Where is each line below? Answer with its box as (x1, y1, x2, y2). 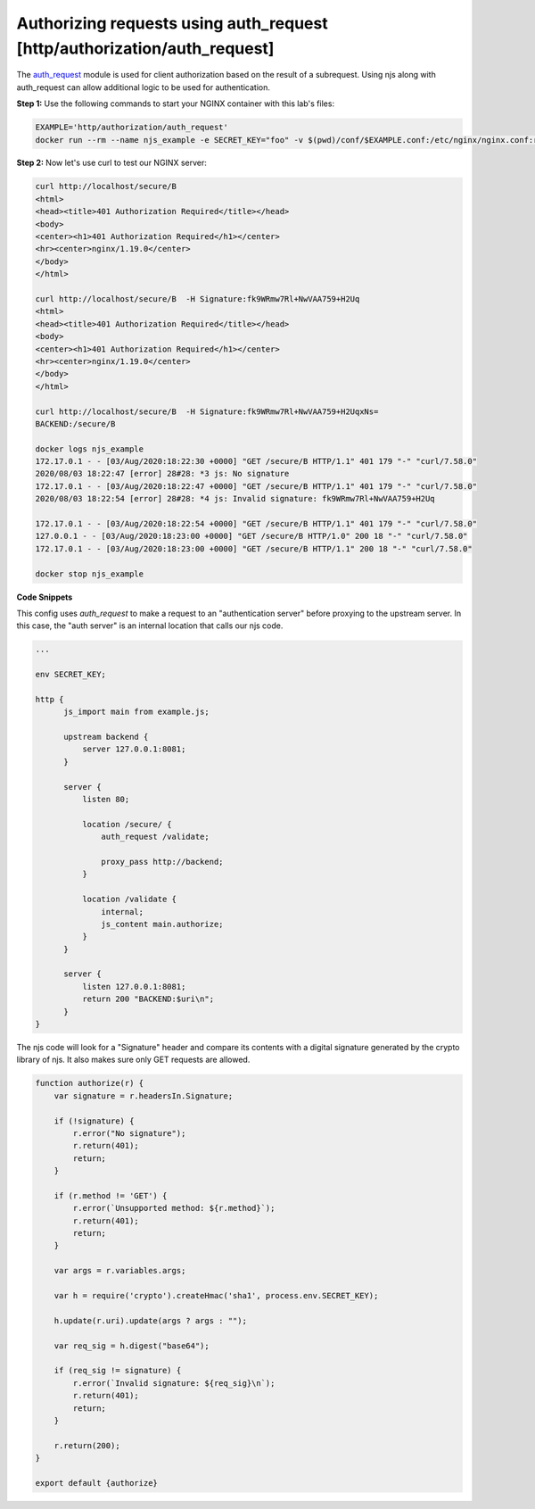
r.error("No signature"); (72, 1128, 186, 1138)
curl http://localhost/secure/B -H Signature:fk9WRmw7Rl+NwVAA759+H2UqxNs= (35, 406, 379, 417)
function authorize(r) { (35, 1078, 144, 1089)
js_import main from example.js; (63, 707, 210, 717)
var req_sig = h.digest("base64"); (53, 1340, 210, 1351)
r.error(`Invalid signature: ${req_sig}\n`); (72, 1378, 276, 1388)
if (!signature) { (53, 1115, 135, 1126)
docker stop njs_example (35, 568, 144, 579)
